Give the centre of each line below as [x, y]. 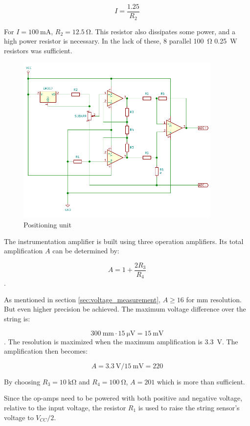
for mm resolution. [214, 299]
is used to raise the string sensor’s [189, 408]
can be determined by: [86, 251]
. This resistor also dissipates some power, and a [163, 31]
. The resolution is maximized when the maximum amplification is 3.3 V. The [121, 341]
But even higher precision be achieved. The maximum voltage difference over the [125, 309]
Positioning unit [47, 224]
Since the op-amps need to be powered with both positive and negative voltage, [123, 398]
